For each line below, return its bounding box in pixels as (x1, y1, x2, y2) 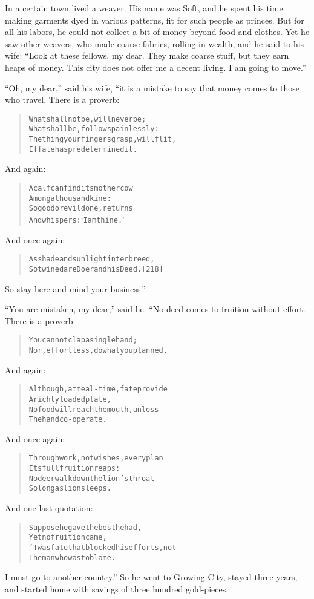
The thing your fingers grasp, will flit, (28, 135, 177, 144)
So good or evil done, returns (28, 204, 133, 213)
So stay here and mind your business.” (5, 282, 146, 295)
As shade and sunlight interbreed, (28, 255, 155, 264)
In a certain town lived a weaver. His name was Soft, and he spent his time (5, 2, 283, 14)
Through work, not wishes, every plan (28, 454, 163, 463)
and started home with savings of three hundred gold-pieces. (5, 582, 229, 595)
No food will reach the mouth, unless (28, 405, 159, 414)
